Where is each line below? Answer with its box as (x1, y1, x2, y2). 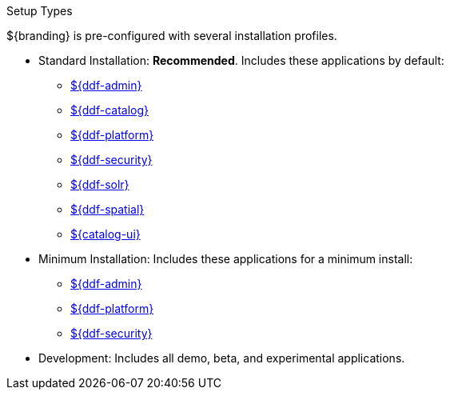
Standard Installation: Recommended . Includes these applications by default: (38, 54, 444, 67)
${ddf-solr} (70, 178, 129, 191)
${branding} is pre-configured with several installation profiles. (6, 29, 337, 42)
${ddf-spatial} (70, 202, 145, 216)
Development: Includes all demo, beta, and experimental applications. (38, 351, 405, 365)
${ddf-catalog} (70, 103, 149, 117)
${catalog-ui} (70, 227, 141, 241)
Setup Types (6, 4, 73, 18)
